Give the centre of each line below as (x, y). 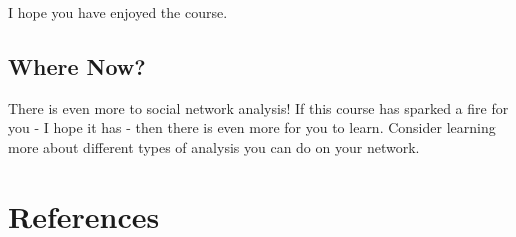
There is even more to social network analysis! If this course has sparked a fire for (258, 107)
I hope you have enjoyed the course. (118, 12)
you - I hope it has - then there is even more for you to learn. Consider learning (252, 127)
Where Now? (77, 65)
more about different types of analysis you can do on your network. (214, 146)
